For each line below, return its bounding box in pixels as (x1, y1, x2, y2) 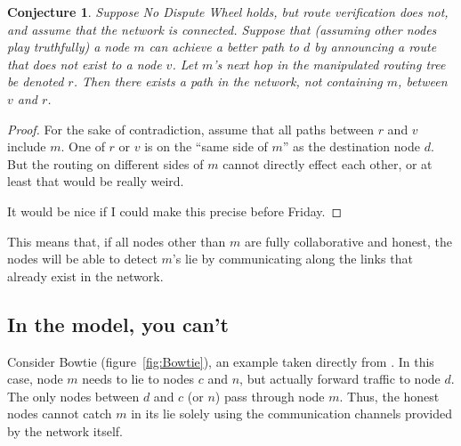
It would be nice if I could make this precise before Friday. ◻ (7, 201, 343, 220)
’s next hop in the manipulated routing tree (213, 54, 446, 73)
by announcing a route (314, 37, 437, 56)
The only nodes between (7, 386, 140, 405)
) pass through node (214, 386, 325, 405)
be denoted (7, 72, 64, 91)
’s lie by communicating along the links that (172, 249, 413, 268)
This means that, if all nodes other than (7, 231, 226, 250)
